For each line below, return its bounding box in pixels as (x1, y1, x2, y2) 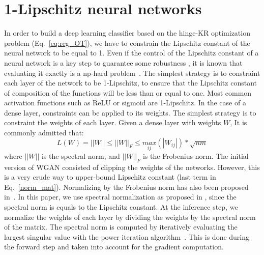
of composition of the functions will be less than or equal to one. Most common (4, 87, 252, 98)
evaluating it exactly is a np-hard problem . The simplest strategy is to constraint (4, 67, 260, 78)
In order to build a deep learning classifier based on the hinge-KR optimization (4, 27, 250, 38)
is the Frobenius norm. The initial (142, 150, 249, 161)
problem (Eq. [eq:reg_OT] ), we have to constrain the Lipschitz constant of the (4, 37, 250, 48)
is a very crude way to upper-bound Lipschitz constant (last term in (4, 172, 216, 182)
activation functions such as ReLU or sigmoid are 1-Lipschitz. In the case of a (4, 97, 246, 108)
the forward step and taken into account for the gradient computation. (4, 241, 224, 252)
